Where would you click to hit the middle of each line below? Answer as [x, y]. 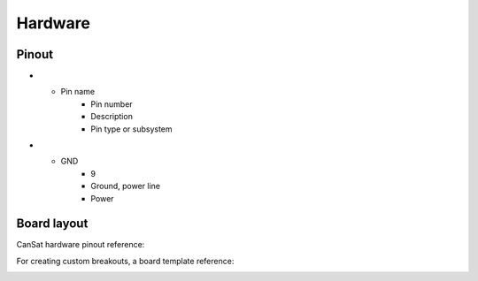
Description [112, 117]
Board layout [52, 224]
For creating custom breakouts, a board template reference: [125, 261]
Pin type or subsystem [131, 129]
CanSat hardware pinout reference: [81, 245]
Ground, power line [126, 186]
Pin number [112, 104]
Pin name [78, 92]
